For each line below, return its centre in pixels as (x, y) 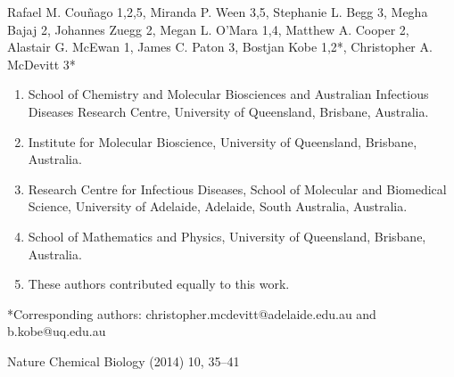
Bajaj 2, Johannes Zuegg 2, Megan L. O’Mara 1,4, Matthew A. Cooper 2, (208, 29)
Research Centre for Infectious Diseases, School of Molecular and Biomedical (237, 188)
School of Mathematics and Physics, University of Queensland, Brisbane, (227, 236)
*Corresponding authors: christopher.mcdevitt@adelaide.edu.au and (192, 313)
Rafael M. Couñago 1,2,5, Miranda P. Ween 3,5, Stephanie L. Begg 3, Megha (218, 12)
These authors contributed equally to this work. (159, 284)
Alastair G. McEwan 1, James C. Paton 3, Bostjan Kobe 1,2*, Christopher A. (220, 47)
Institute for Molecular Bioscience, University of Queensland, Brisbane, (223, 141)
